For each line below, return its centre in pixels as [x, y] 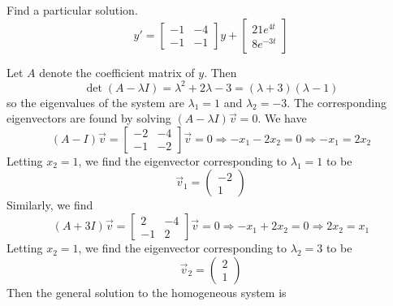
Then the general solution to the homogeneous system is [147, 292]
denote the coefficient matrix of [117, 72]
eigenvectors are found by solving [89, 118]
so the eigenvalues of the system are [95, 102]
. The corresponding [337, 102]
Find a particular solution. [72, 10]
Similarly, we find [50, 205]
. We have [282, 118]
